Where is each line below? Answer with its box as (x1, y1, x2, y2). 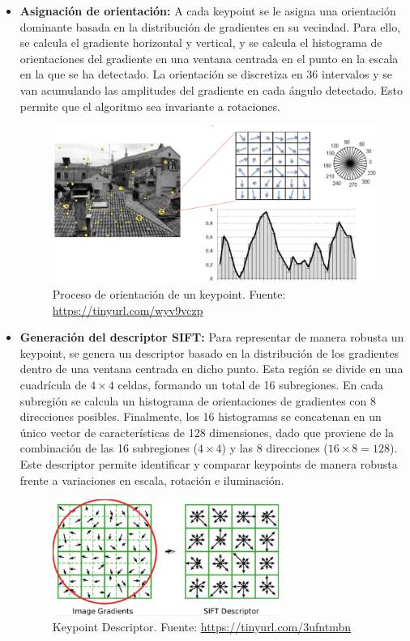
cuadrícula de (19, 376, 87, 393)
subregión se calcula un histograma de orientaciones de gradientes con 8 (19, 392, 376, 409)
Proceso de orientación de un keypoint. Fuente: (52, 285, 286, 302)
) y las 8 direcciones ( (221, 439, 328, 456)
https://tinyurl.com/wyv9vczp (52, 301, 203, 318)
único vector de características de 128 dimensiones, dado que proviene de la (19, 423, 395, 440)
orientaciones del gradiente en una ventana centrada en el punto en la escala (19, 49, 399, 66)
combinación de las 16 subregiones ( (19, 439, 198, 456)
